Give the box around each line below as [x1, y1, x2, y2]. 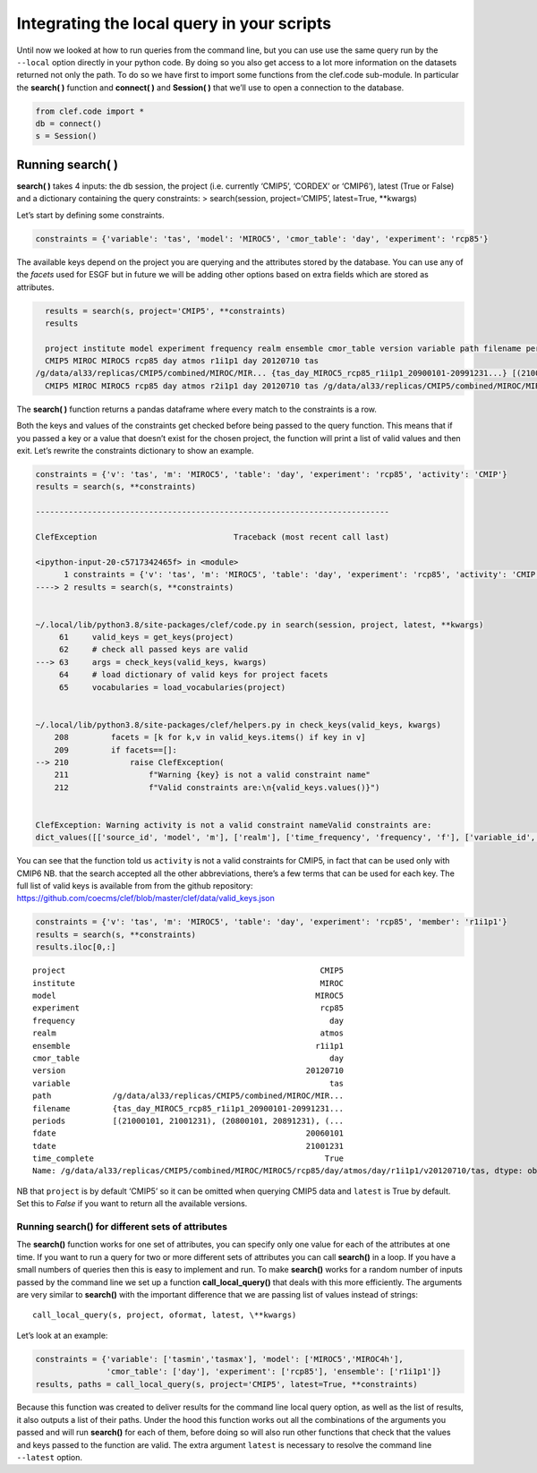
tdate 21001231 [32, 1141, 345, 1151]
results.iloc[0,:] [35, 942, 116, 952]
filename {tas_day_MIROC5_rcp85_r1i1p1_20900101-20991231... [32, 1103, 345, 1113]
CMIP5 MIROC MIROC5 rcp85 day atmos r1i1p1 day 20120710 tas [45, 356, 320, 366]
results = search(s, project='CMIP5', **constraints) [45, 305, 286, 316]
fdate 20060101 [32, 1128, 345, 1138]
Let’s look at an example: [16, 1330, 108, 1341]
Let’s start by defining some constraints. [16, 209, 165, 220]
